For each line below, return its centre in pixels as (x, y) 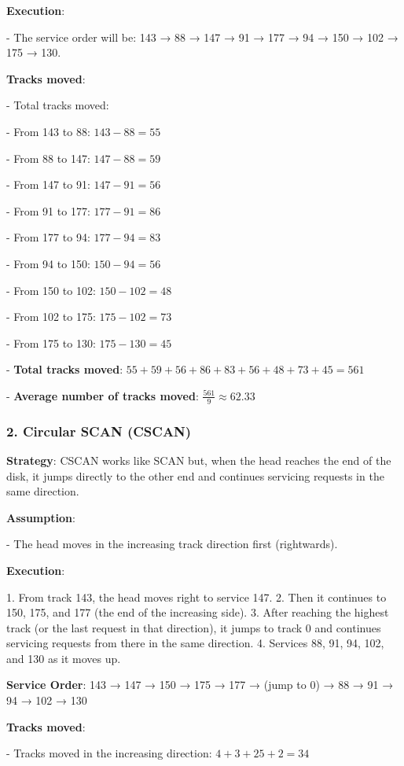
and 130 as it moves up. (64, 658)
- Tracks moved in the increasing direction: (109, 753)
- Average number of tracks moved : (103, 395)
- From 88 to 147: (48, 158)
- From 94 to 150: (48, 263)
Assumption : (41, 517)
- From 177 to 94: (48, 237)
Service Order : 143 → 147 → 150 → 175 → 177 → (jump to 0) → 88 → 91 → (200, 685)
